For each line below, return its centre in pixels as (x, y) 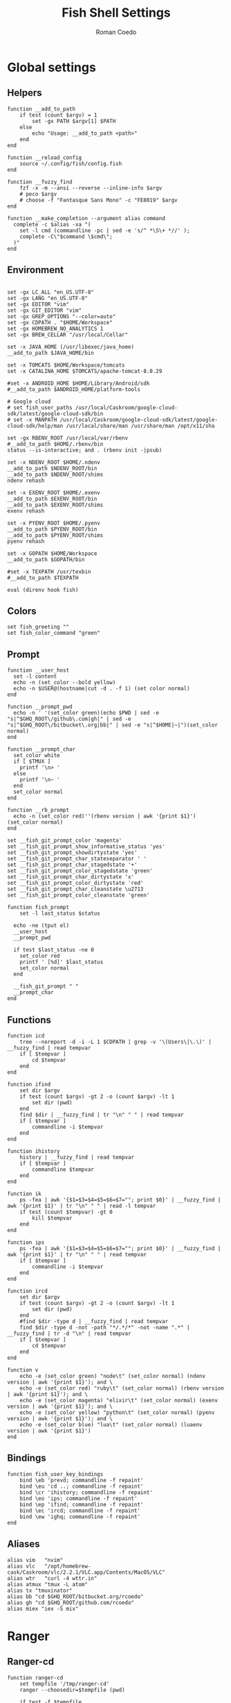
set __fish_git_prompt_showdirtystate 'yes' (72, 853)
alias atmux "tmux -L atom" (48, 1584)
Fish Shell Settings (116, 13)
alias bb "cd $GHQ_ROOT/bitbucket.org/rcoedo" (75, 1596)
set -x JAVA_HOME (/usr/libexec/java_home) (71, 347)
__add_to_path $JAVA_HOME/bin (51, 353)
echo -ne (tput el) (41, 926)
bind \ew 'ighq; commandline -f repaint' (80, 1517)
